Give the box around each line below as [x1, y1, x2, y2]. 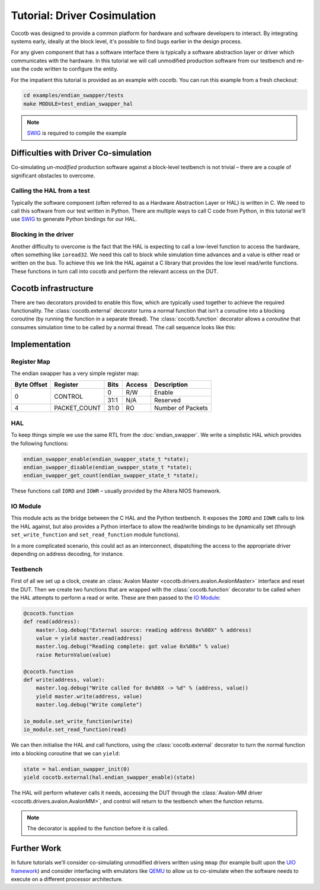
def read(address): [23, 618, 80, 625]
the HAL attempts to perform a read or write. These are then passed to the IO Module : [11, 594, 221, 601]
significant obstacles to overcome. [11, 172, 95, 179]
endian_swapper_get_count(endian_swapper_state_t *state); [23, 472, 199, 479]
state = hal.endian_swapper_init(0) [23, 765, 130, 773]
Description [154, 380, 188, 389]
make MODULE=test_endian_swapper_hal [23, 100, 133, 107]
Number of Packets [154, 404, 209, 412]
